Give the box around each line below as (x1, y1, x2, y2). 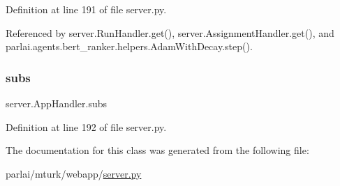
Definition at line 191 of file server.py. (6, 2, 167, 16)
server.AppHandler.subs (6, 96, 108, 110)
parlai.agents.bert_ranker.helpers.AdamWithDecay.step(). (6, 39, 253, 54)
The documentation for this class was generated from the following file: (6, 143, 309, 157)
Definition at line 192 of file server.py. (6, 119, 167, 134)
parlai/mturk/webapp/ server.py (6, 166, 142, 180)
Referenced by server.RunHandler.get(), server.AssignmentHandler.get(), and (6, 25, 334, 40)
